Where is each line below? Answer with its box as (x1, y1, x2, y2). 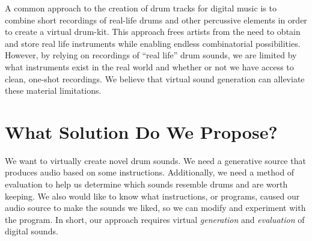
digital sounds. (5, 225, 58, 237)
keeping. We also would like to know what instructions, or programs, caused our (5, 189, 300, 202)
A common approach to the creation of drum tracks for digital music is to (5, 2, 277, 14)
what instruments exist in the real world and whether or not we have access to (5, 60, 294, 73)
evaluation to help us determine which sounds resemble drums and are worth (5, 178, 288, 191)
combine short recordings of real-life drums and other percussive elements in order (5, 13, 307, 26)
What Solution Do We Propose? (5, 119, 278, 144)
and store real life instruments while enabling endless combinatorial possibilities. (5, 37, 301, 49)
